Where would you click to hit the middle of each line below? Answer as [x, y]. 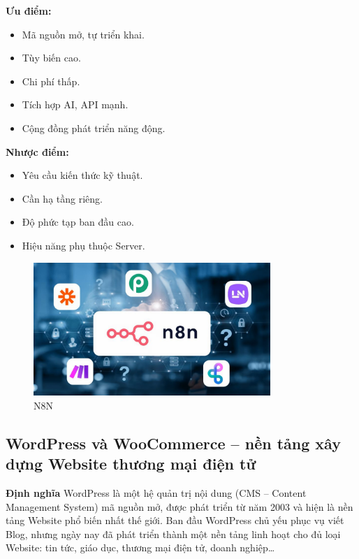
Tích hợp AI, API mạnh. [75, 104]
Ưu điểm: [29, 10]
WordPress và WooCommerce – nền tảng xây [173, 443]
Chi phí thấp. [51, 81]
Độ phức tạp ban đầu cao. [78, 222]
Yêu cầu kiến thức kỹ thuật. [82, 175]
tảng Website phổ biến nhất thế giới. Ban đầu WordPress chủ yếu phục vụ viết [175, 520]
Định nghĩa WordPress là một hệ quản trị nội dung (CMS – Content [156, 493]
